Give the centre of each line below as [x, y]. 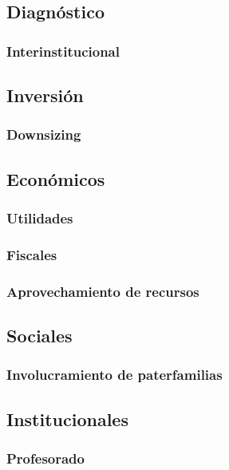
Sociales [39, 335]
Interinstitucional [63, 51]
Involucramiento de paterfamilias [114, 375]
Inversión [45, 95]
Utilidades [40, 217]
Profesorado [45, 458]
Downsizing [44, 134]
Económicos [56, 178]
